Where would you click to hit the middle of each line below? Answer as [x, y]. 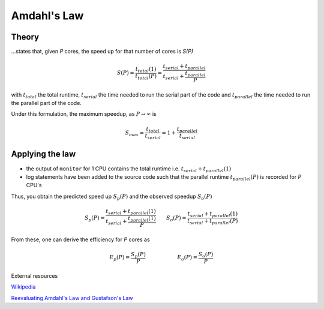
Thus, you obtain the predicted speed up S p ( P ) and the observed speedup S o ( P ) [112, 197]
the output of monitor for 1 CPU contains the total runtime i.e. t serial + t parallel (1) [129, 169]
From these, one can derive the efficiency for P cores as [80, 239]
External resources [34, 275]
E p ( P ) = [119, 258]
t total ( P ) [146, 77]
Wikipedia [23, 287]
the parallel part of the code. [46, 103]
